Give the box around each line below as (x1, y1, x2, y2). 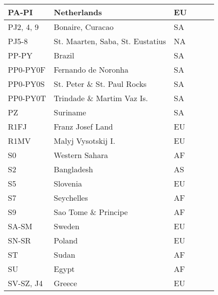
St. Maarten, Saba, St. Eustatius (54, 35, 166, 47)
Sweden (54, 220, 80, 232)
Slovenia (54, 178, 82, 189)
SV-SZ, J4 (8, 277, 43, 289)
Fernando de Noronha (54, 64, 129, 75)
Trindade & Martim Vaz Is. (54, 92, 148, 104)
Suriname (54, 107, 86, 118)
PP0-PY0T (8, 92, 46, 104)
